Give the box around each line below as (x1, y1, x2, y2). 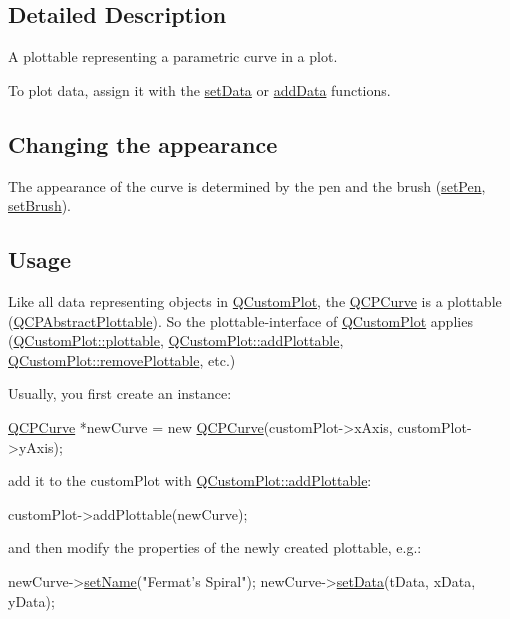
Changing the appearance (8, 128, 278, 159)
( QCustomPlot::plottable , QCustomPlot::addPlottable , (8, 330, 344, 351)
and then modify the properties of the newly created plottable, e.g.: (8, 537, 422, 558)
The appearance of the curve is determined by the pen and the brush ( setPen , (8, 175, 486, 196)
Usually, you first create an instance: (8, 383, 232, 404)
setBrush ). (8, 195, 72, 216)
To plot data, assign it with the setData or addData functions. (8, 79, 391, 100)
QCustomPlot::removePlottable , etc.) (8, 349, 236, 370)
